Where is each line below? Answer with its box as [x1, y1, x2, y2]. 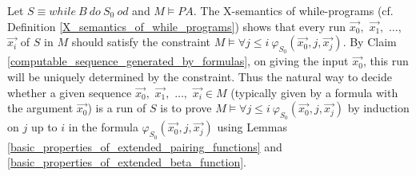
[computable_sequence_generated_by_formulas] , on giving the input [7, 53, 349, 69]
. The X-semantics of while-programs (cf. [193, 2, 394, 18]
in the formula [68, 119, 138, 135]
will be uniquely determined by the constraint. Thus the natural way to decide [7, 68, 392, 84]
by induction [347, 100, 410, 116]
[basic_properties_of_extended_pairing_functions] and [7, 138, 282, 154]
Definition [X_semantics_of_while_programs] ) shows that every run [7, 18, 346, 34]
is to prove [160, 100, 212, 116]
